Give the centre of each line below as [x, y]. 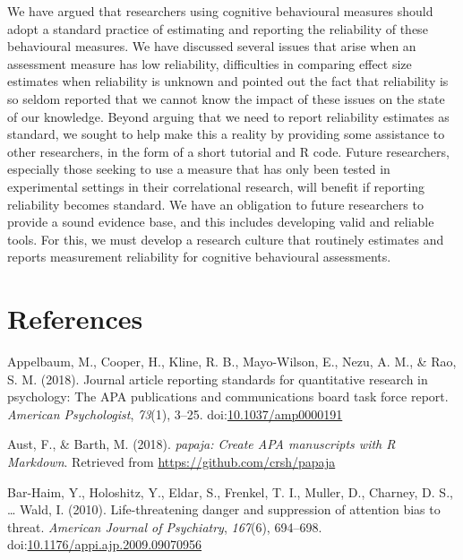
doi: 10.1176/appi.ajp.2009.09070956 [105, 544]
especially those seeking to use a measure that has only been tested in [199, 169]
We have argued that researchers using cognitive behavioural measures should [220, 11]
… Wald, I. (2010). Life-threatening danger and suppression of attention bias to [224, 509]
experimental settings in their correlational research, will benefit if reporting [216, 186]
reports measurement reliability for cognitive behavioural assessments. [199, 257]
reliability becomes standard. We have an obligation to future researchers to [215, 204]
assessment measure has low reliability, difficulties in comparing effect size [210, 63]
